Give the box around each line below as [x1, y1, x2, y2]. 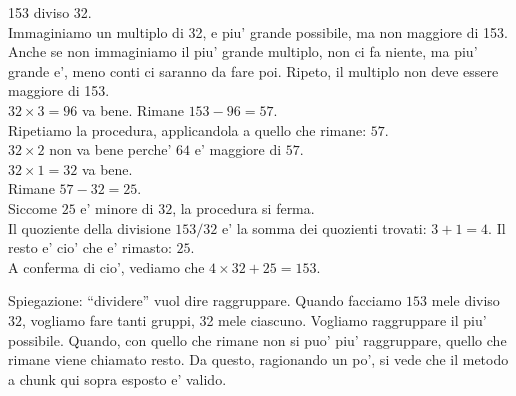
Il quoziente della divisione [8, 217, 171, 238]
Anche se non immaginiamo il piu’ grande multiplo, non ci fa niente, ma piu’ [8, 41, 478, 62]
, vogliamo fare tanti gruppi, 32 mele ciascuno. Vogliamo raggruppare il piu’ [22, 309, 487, 330]
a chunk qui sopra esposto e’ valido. [8, 368, 227, 389]
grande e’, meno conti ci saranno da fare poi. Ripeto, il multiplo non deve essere [8, 60, 499, 81]
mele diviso [431, 290, 500, 311]
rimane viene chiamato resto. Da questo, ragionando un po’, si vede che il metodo [8, 349, 509, 370]
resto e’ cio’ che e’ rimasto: [8, 237, 172, 258]
